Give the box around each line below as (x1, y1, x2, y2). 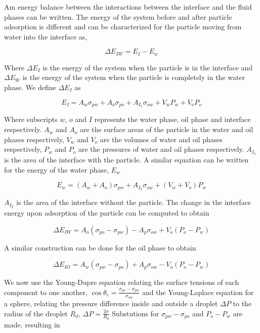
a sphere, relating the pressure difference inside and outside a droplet (4, 298, 218, 309)
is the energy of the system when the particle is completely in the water (22, 72, 245, 82)
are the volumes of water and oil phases (100, 134, 223, 144)
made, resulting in (4, 319, 60, 329)
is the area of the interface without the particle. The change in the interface (16, 197, 251, 207)
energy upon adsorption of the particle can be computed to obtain (4, 207, 209, 218)
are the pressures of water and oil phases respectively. (78, 144, 244, 154)
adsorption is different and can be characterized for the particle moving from (4, 21, 242, 32)
